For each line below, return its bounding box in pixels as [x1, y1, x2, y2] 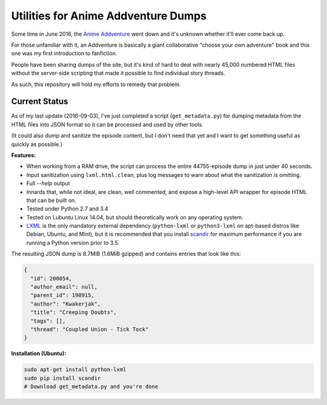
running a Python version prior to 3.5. [26, 239, 119, 246]
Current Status [11, 96, 68, 107]
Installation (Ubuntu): [11, 350, 67, 357]
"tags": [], [30, 317, 66, 324]
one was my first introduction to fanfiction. [11, 50, 117, 57]
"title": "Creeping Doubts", [30, 309, 117, 316]
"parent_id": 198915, [30, 292, 95, 299]
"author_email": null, [30, 284, 98, 290]
